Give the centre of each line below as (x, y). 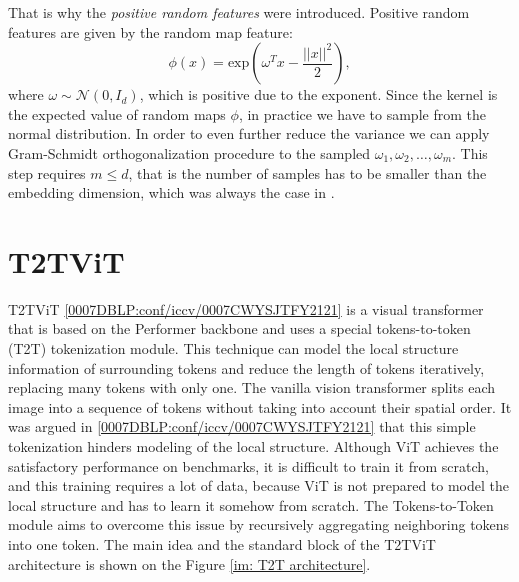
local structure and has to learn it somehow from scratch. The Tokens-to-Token (251, 504)
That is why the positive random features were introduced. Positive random (239, 12)
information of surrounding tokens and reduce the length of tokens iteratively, (246, 367)
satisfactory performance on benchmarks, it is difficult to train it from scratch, (248, 465)
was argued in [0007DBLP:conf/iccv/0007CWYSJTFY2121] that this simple (242, 426)
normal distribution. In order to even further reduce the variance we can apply (249, 133)
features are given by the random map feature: (150, 31)
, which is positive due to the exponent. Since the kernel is (318, 94)
